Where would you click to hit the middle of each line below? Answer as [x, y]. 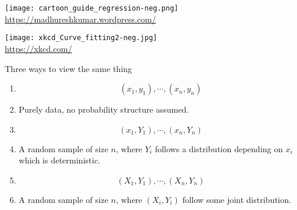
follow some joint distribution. [237, 199]
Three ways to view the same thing [68, 68]
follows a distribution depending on [219, 148]
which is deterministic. [59, 160]
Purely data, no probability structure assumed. [104, 109]
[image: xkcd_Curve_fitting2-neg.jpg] [81, 38]
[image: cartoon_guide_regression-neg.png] [92, 8]
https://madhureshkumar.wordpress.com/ [80, 19]
